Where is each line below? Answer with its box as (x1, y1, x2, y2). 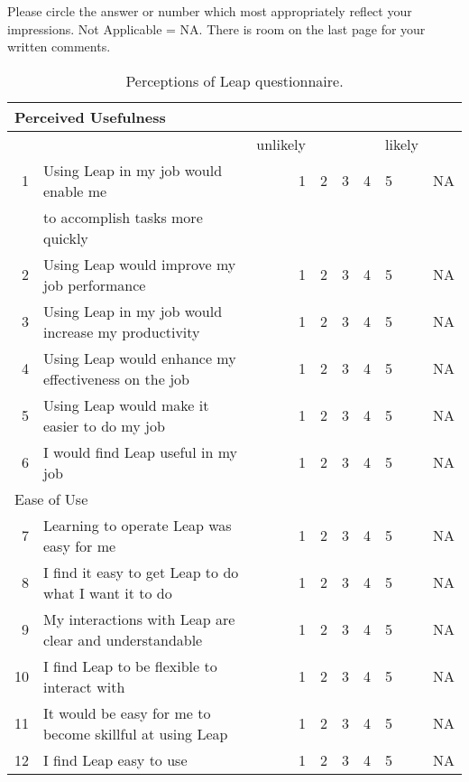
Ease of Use (14, 488, 88, 509)
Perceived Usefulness (14, 106, 166, 127)
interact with (43, 675, 125, 697)
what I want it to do (43, 582, 172, 603)
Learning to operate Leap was (43, 514, 232, 535)
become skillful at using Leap (43, 722, 228, 744)
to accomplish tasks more (43, 206, 203, 228)
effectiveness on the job (43, 368, 189, 389)
